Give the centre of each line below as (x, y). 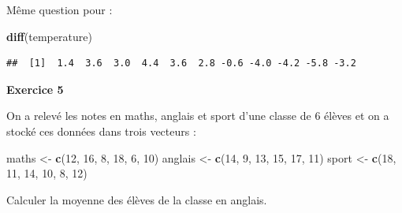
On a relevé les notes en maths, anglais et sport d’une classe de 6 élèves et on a (198, 116)
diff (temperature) (49, 36)
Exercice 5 (35, 89)
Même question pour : (60, 9)
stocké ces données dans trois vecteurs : (101, 131)
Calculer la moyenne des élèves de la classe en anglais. (137, 199)
